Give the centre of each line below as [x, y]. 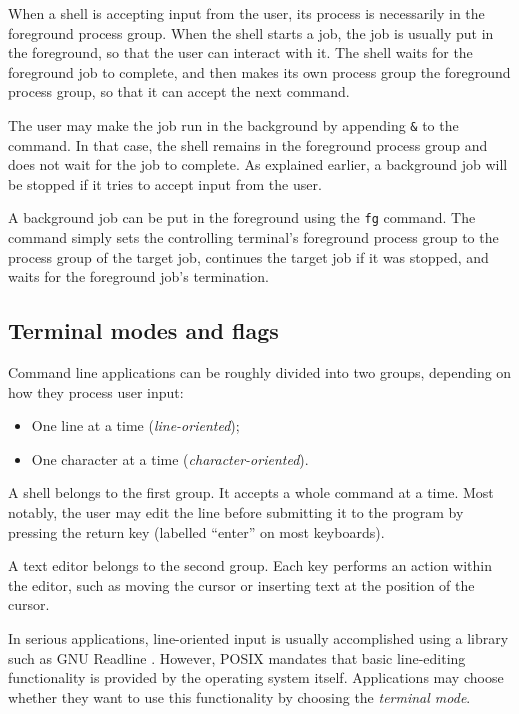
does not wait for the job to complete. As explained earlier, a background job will [258, 164]
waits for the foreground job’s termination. [138, 276]
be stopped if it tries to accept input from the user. [165, 183]
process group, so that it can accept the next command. [179, 91]
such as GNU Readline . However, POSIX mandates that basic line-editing [237, 657]
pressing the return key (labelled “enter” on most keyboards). [196, 531]
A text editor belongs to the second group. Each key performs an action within [250, 565]
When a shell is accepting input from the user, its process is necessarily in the [246, 13]
